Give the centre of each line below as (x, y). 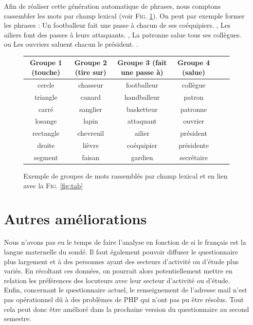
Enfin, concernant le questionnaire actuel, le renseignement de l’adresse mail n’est (126, 290)
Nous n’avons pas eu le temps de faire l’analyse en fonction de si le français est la (125, 242)
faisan (91, 157)
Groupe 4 (194, 63)
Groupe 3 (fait (142, 63)
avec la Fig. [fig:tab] (53, 185)
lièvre (90, 145)
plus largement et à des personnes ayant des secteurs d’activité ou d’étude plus (121, 261)
